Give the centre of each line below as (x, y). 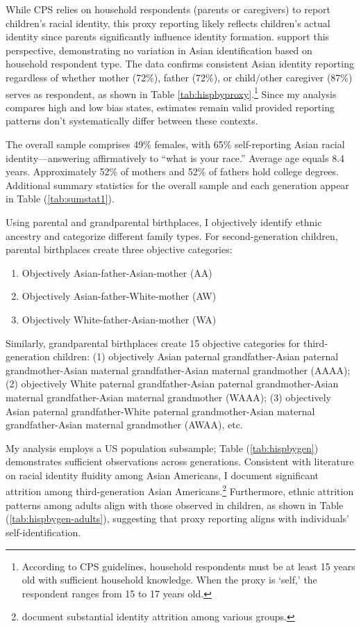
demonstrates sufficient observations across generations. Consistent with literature (180, 461)
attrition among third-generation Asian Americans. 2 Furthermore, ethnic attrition (180, 490)
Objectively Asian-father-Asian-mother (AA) (117, 272)
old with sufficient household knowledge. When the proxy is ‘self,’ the (169, 580)
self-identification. (43, 532)
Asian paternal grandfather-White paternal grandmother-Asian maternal (160, 411)
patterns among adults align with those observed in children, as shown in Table (175, 505)
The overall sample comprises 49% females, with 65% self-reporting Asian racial (175, 144)
